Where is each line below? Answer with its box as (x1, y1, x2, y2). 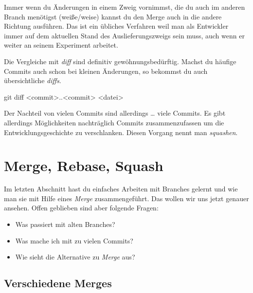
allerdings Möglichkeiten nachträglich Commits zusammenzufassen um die (4, 117, 224, 127)
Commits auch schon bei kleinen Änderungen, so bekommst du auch (4, 66, 208, 76)
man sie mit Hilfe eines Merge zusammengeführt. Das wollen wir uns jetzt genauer (4, 193, 249, 203)
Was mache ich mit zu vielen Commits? (15, 235, 133, 245)
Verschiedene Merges (4, 276, 112, 291)
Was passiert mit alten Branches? (15, 219, 115, 229)
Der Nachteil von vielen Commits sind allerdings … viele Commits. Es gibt (4, 108, 226, 118)
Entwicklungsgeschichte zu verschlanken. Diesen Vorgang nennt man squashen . (4, 127, 238, 137)
